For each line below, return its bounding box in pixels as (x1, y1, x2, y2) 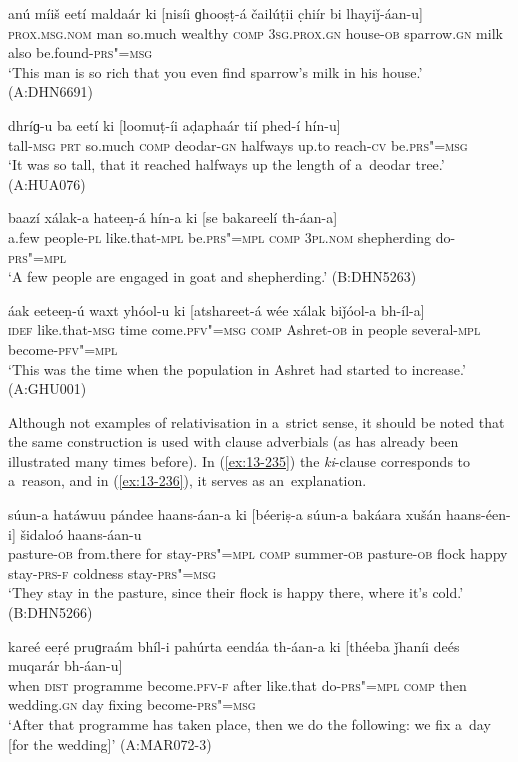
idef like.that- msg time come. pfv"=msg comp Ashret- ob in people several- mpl (8, 319, 481, 340)
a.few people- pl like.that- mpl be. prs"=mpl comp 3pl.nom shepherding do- (8, 226, 456, 247)
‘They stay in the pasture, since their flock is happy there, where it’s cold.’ (8, 582, 464, 603)
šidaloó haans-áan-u (20, 523, 142, 544)
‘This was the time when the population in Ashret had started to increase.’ (8, 358, 466, 379)
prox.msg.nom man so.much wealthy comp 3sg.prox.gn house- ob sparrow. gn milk (8, 22, 503, 43)
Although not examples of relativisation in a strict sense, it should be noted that (8, 411, 505, 432)
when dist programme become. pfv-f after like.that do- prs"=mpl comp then (8, 674, 467, 695)
